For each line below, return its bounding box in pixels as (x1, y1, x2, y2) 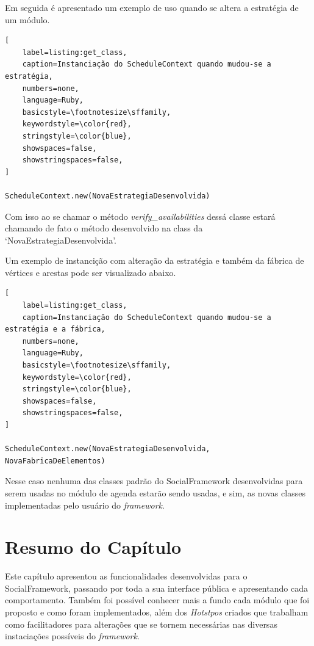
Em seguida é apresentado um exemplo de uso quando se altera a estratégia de (5, 1, 299, 13)
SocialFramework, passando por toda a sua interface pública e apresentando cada (5, 581, 308, 594)
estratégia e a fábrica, (5, 325, 105, 334)
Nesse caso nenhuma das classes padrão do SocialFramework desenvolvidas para (5, 474, 303, 487)
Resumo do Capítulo (5, 534, 182, 559)
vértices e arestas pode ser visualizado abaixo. (5, 266, 176, 278)
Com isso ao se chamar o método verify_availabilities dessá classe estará (5, 209, 276, 222)
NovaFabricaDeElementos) (5, 456, 105, 465)
